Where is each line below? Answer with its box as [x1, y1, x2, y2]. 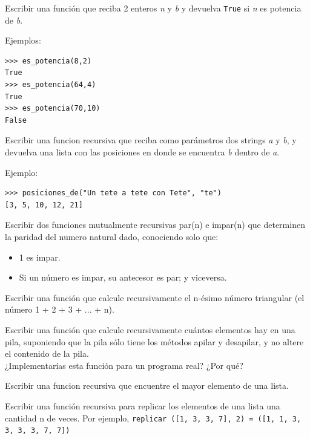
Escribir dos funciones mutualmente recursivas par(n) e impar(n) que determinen [5, 218, 305, 231]
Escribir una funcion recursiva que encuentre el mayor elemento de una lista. [5, 379, 289, 392]
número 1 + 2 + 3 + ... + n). [5, 303, 114, 316]
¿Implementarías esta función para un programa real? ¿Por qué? [5, 359, 243, 371]
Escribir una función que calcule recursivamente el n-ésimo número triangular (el [5, 291, 305, 304]
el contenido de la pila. [5, 347, 89, 360]
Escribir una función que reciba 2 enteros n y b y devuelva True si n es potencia [5, 2, 302, 14]
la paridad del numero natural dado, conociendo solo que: [5, 230, 219, 242]
